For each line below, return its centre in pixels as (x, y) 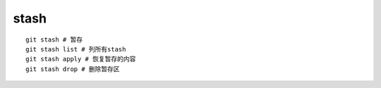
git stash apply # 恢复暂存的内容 (81, 59)
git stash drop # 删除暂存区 (73, 69)
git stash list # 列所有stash (76, 49)
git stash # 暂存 (54, 39)
